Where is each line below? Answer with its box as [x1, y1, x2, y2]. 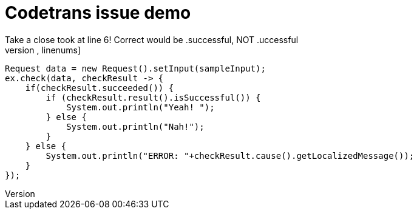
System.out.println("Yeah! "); [66, 102, 215, 112]
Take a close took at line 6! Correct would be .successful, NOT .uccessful [5, 34, 299, 45]
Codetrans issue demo [5, 2, 191, 23]
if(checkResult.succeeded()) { [25, 82, 174, 93]
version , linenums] [5, 44, 81, 55]
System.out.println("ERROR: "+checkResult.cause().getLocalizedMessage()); [46, 150, 415, 161]
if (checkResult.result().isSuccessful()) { [46, 92, 261, 102]
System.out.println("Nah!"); [66, 121, 205, 132]
